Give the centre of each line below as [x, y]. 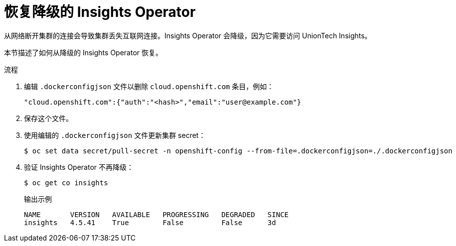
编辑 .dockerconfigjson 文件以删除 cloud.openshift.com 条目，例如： [149, 86]
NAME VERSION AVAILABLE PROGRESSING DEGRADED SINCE [156, 214]
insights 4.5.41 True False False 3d [150, 222]
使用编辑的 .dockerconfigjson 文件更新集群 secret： [115, 135]
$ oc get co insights [66, 183]
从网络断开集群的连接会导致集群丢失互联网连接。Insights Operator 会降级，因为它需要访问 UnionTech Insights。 [188, 35]
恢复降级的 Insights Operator [100, 12]
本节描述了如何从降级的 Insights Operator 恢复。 [83, 52]
